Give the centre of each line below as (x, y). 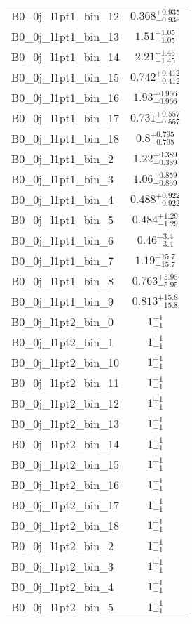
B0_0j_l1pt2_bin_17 (66, 505)
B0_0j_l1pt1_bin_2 (63, 158)
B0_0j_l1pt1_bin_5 (63, 220)
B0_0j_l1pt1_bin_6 (63, 240)
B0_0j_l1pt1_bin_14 (66, 57)
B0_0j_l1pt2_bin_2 (63, 546)
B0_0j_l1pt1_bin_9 (63, 301)
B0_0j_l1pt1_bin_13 (66, 36)
